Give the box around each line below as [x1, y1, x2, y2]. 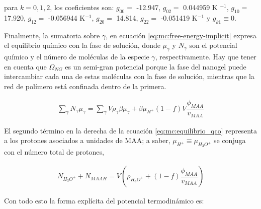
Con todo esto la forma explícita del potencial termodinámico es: [4, 195, 204, 206]
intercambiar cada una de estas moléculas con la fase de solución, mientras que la [4, 71, 254, 82]
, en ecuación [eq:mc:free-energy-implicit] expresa [106, 30, 256, 40]
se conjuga [213, 135, 246, 146]
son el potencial [189, 40, 237, 50]
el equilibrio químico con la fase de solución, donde [4, 40, 160, 50]
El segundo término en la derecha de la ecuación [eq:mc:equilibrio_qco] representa [4, 125, 257, 135]
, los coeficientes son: [50, 2, 114, 12]
